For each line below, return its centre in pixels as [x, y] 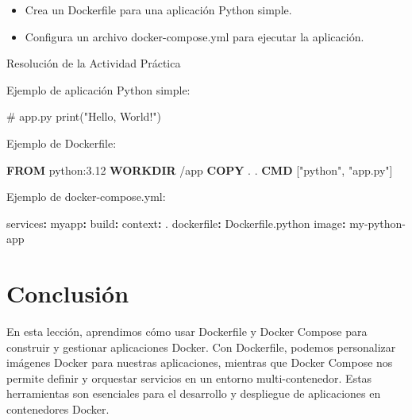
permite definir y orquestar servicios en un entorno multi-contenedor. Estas [189, 378]
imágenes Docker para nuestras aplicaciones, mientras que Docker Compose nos [200, 362]
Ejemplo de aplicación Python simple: [98, 89]
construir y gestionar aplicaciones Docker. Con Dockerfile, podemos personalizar [201, 347]
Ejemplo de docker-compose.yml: [86, 197]
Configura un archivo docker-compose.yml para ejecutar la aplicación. [194, 36]
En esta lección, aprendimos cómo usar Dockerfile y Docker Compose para [187, 331]
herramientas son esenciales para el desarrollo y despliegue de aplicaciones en [194, 393]
